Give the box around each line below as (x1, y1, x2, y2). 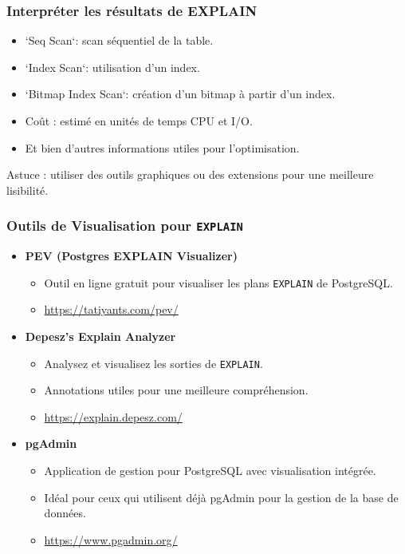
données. (44, 505, 86, 521)
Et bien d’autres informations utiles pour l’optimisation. (25, 139, 300, 156)
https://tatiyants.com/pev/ (44, 301, 179, 318)
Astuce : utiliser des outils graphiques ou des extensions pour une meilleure (6, 166, 374, 183)
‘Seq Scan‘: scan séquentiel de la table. (25, 32, 214, 49)
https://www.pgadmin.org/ (44, 531, 178, 548)
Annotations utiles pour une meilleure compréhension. (44, 382, 309, 398)
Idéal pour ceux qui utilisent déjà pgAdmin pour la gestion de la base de (44, 489, 399, 505)
